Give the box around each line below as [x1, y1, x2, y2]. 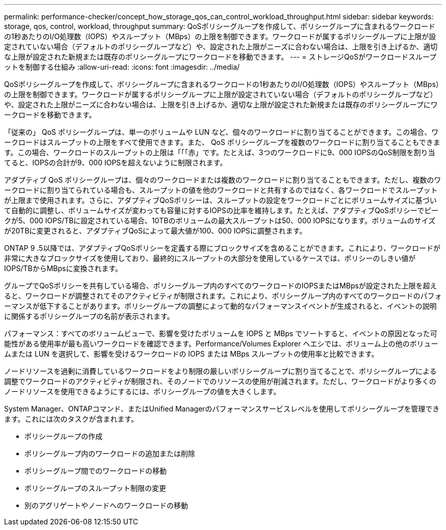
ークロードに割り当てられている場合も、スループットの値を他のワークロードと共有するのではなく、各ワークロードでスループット [4, 186, 438, 194]
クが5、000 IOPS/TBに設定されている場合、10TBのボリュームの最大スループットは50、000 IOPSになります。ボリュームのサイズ [4, 216, 436, 225]
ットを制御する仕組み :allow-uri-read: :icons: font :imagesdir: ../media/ [4, 63, 240, 71]
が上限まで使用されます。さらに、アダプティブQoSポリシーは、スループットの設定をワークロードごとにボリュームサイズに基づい [4, 196, 437, 204]
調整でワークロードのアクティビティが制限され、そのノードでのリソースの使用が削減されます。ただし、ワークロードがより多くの [4, 377, 436, 386]
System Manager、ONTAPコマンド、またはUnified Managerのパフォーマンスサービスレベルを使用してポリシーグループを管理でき [4, 404, 440, 413]
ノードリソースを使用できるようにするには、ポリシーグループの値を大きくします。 [4, 387, 281, 396]
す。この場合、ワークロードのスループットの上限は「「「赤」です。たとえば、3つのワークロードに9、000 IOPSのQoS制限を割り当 [4, 148, 435, 157]
